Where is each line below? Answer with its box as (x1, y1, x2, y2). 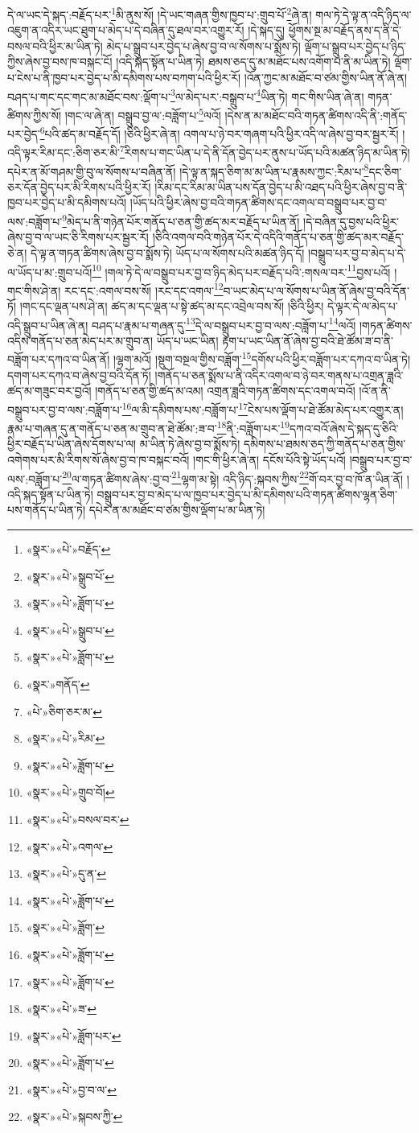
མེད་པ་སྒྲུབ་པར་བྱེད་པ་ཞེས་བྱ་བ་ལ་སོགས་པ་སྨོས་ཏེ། (106, 37, 301, 54)
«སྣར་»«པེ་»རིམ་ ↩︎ (26, 730, 105, 747)
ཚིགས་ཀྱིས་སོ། (7, 106, 62, 123)
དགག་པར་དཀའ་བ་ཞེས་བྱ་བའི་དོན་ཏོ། (7, 366, 151, 383)
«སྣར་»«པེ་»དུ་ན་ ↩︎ (26, 865, 107, 882)
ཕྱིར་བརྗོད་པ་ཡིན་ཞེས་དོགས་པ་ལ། (7, 435, 137, 452)
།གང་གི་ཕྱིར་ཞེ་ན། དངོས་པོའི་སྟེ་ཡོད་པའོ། (193, 451, 346, 468)
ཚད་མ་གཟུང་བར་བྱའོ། (7, 382, 92, 399)
